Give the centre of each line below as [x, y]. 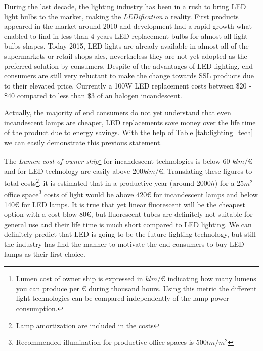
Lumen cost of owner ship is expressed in [79, 278]
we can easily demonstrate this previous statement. [83, 142]
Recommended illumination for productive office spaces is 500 [111, 342]
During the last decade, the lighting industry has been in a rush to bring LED [125, 6]
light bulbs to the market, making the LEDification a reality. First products [121, 16]
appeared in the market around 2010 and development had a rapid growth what [128, 26]
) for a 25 [229, 182]
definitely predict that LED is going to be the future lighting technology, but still [130, 234]
